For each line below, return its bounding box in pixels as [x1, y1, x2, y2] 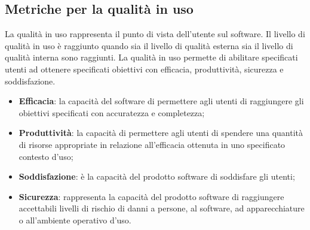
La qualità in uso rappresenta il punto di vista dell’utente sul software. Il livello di [5, 28, 305, 40]
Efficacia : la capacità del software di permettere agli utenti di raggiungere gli [19, 95, 304, 107]
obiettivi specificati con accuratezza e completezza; [19, 106, 205, 119]
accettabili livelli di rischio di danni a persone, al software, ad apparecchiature [19, 202, 305, 214]
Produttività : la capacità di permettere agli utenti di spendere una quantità [19, 126, 303, 139]
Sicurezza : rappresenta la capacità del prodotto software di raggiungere [19, 190, 284, 202]
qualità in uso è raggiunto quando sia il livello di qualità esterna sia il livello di [5, 39, 293, 52]
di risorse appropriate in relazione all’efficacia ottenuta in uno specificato [19, 138, 286, 150]
